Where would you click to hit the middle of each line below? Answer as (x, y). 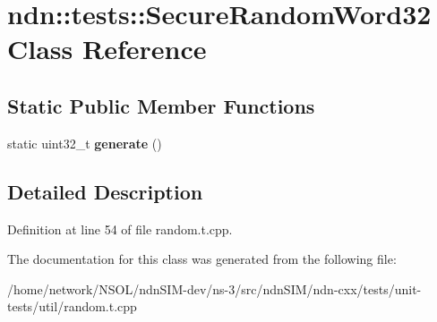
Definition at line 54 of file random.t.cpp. (120, 229)
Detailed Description (105, 191)
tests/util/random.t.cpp (72, 306)
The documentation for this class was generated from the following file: (202, 259)
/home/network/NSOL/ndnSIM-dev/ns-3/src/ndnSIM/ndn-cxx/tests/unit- (214, 288)
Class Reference (107, 49)
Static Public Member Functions (161, 105)
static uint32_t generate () (85, 143)
